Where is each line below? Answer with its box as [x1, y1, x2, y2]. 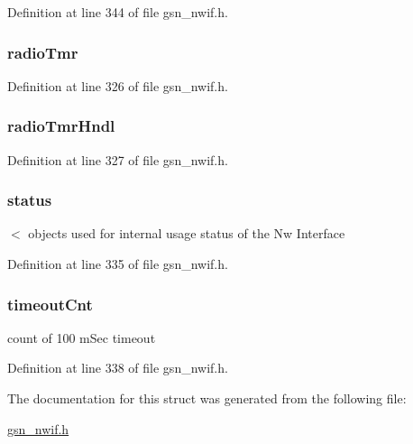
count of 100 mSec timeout [7, 328, 156, 347]
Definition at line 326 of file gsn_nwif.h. [7, 76, 228, 95]
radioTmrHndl [7, 115, 115, 137]
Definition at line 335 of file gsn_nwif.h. [7, 254, 228, 273]
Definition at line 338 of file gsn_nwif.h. [7, 358, 228, 377]
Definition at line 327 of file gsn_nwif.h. [7, 150, 228, 169]
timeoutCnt [7, 292, 93, 315]
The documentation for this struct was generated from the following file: [7, 389, 407, 408]
